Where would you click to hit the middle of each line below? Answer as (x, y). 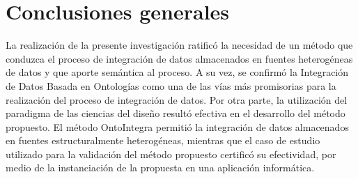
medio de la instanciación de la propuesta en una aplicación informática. (160, 168)
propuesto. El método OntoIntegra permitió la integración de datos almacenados (177, 126)
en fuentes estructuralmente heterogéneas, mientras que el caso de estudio (163, 140)
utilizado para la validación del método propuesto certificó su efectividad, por (171, 154)
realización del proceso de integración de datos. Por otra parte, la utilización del (177, 99)
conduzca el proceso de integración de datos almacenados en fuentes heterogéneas (179, 58)
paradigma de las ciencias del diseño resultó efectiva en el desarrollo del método (176, 113)
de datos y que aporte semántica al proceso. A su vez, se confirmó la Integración (177, 72)
